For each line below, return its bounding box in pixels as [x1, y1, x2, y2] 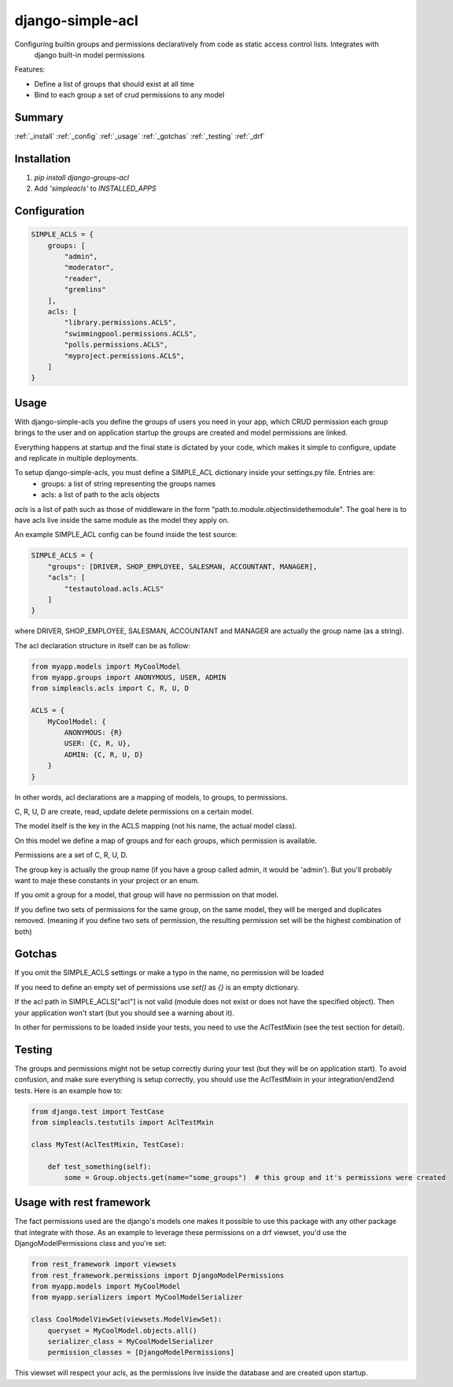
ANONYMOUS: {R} [64, 729, 123, 737]
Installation [14, 152, 71, 165]
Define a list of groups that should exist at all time [34, 79, 195, 88]
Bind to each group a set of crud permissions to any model [34, 91, 225, 100]
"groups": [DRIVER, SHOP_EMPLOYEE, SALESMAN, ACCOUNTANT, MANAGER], [47, 562, 318, 571]
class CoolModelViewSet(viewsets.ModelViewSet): [31, 1315, 223, 1324]
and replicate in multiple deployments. [14, 454, 138, 463]
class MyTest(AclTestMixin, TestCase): [31, 1140, 185, 1149]
